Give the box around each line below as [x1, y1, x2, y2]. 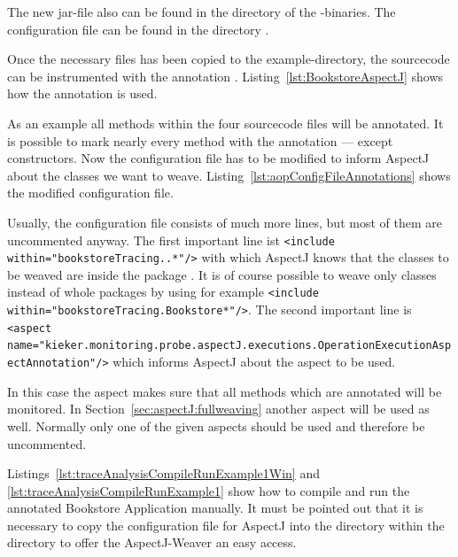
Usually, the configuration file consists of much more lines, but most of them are [7, 213, 442, 231]
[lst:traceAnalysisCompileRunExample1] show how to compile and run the [7, 481, 410, 499]
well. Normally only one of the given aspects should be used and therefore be [7, 416, 425, 435]
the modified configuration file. [7, 183, 174, 202]
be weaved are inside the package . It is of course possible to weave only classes [7, 265, 437, 283]
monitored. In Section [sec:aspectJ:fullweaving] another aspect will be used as [7, 399, 430, 418]
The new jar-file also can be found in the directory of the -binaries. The [7, 3, 396, 20]
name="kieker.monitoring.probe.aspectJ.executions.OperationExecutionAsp [7, 339, 452, 352]
